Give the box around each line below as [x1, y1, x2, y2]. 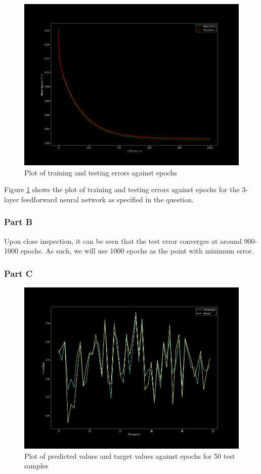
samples [24, 460, 49, 471]
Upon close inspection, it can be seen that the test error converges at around [4, 235, 242, 246]
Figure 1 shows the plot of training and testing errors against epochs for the [4, 184, 240, 195]
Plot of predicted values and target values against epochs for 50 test [24, 450, 235, 461]
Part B [4, 215, 33, 228]
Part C [4, 267, 33, 279]
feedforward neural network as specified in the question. [21, 194, 194, 204]
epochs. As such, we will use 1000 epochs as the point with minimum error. [20, 245, 254, 256]
